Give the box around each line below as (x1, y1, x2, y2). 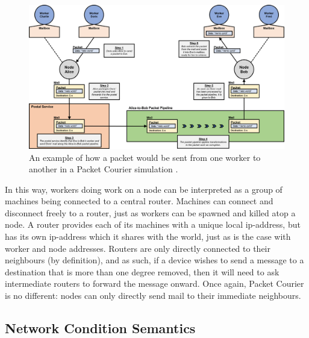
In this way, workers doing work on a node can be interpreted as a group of (5, 183, 282, 195)
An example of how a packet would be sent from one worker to (29, 151, 261, 163)
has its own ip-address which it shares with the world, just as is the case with (5, 230, 291, 243)
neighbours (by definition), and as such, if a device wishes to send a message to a (5, 254, 304, 266)
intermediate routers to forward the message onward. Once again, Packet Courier (5, 277, 304, 290)
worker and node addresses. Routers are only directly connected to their (5, 242, 270, 254)
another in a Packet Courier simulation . (29, 163, 178, 175)
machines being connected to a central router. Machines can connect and (5, 195, 273, 207)
